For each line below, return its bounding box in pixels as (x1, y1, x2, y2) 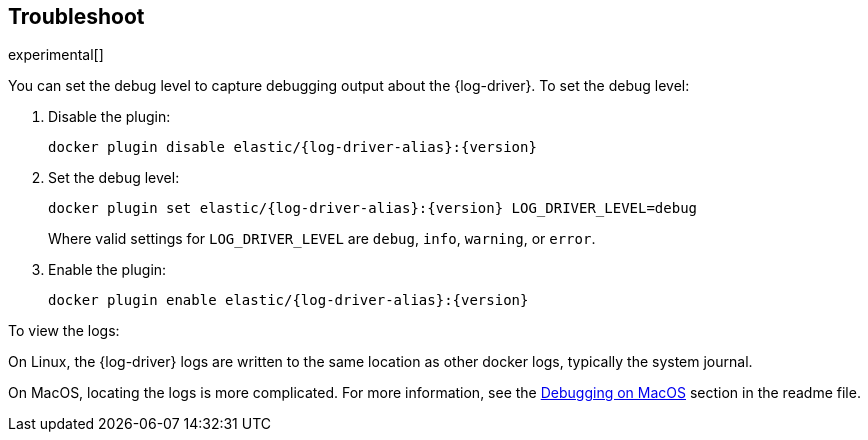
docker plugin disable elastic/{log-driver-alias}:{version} (48, 139, 537, 156)
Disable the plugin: (48, 108, 171, 126)
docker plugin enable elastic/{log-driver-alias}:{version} (48, 292, 529, 309)
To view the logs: (8, 322, 120, 340)
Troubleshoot (8, 4, 145, 29)
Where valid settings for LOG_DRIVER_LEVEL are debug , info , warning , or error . (48, 230, 596, 248)
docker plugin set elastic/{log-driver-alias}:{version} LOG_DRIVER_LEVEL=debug (48, 200, 698, 217)
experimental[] (8, 46, 104, 64)
